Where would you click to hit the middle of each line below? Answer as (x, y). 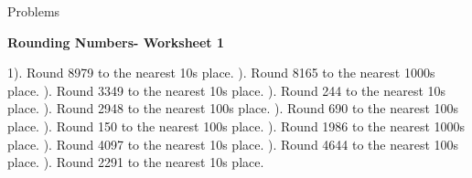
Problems (34, 11)
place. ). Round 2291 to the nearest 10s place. (136, 162)
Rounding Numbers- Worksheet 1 (116, 42)
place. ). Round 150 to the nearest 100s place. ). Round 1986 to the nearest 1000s (236, 126)
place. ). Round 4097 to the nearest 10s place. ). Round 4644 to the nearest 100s (233, 144)
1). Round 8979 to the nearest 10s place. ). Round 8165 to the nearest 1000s (221, 73)
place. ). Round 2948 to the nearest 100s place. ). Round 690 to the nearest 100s (233, 108)
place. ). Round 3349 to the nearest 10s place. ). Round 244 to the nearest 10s (227, 90)
